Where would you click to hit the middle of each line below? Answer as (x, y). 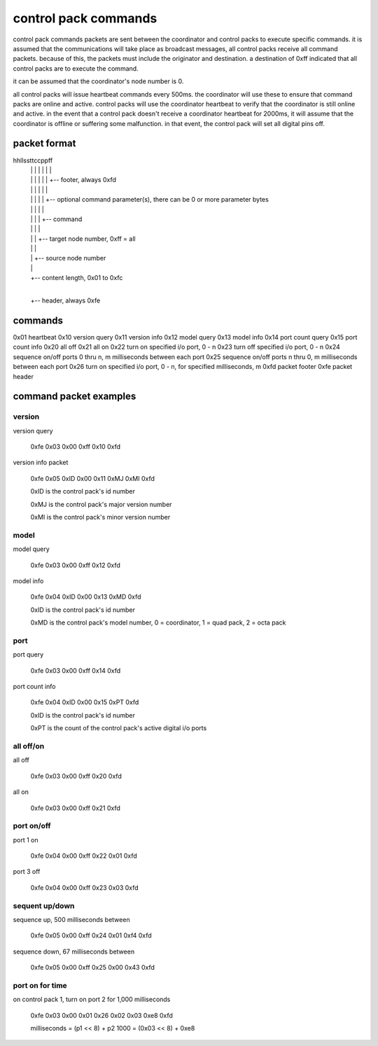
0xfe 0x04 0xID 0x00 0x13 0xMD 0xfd (86, 597)
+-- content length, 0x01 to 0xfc (77, 278)
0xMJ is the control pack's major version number (101, 504)
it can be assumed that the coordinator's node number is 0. (98, 81)
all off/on (29, 746)
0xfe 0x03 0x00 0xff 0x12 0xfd (75, 565)
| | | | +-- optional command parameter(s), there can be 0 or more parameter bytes (149, 200)
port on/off (32, 826)
